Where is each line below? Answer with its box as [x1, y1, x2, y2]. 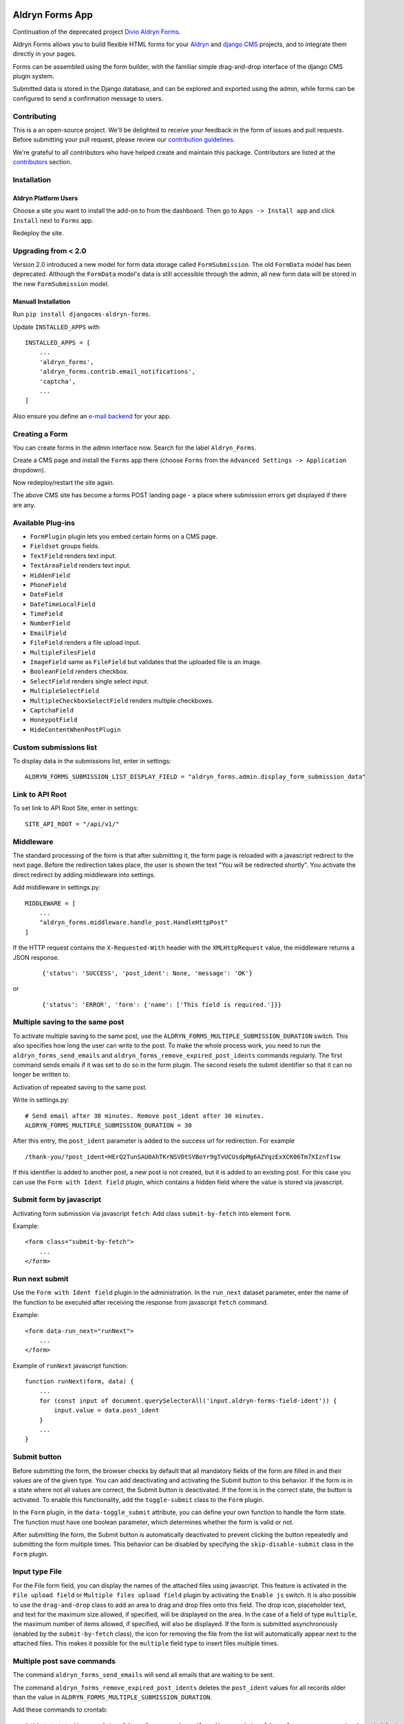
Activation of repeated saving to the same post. [12, 1083, 147, 1091]
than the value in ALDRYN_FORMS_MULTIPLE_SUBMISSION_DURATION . [12, 1693, 213, 1701]
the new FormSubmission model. [12, 279, 109, 288]
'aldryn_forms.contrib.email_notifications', [39, 368, 196, 376]
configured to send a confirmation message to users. [12, 94, 164, 103]
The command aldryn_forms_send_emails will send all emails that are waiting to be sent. [12, 1671, 275, 1679]
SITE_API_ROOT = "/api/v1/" [25, 820, 120, 828]
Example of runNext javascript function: [12, 1361, 129, 1370]
